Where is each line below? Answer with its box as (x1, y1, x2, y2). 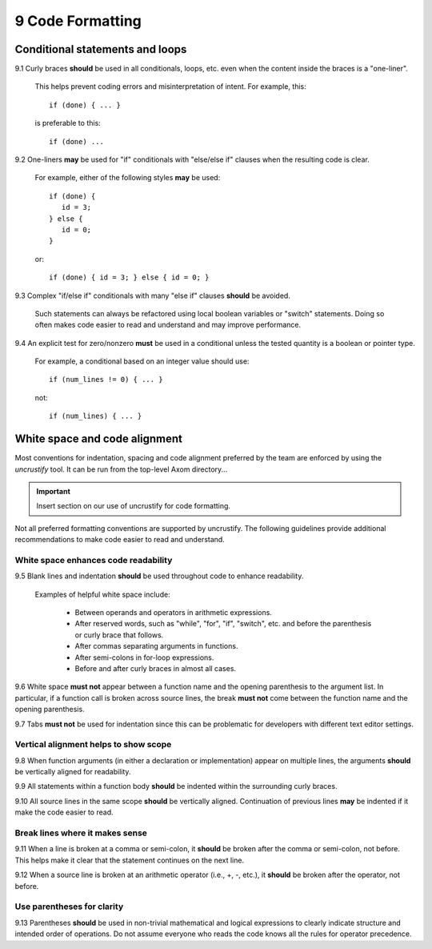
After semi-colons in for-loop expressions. (74, 653, 214, 662)
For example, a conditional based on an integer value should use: (34, 356, 250, 366)
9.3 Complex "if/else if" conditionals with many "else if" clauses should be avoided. (14, 291, 291, 300)
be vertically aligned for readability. (14, 767, 131, 777)
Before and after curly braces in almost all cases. (74, 664, 236, 673)
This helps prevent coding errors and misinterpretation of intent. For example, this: (34, 82, 307, 91)
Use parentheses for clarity (14, 901, 124, 912)
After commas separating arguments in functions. (74, 641, 238, 651)
